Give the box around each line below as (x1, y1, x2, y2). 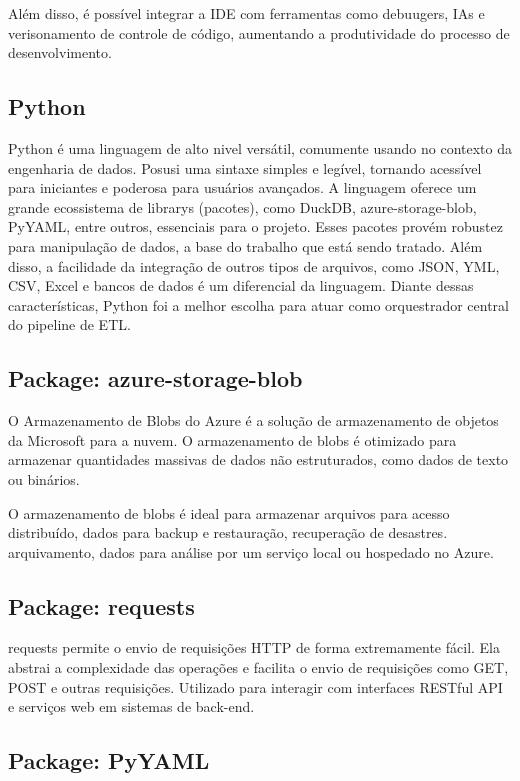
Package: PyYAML (8, 745, 210, 776)
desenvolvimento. (8, 42, 112, 63)
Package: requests (8, 590, 195, 621)
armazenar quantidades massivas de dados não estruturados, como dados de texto (8, 449, 509, 470)
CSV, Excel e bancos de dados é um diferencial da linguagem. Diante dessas (8, 275, 474, 296)
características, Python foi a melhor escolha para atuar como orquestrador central (8, 294, 509, 315)
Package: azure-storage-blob (8, 363, 303, 394)
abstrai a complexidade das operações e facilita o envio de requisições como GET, (8, 657, 509, 678)
